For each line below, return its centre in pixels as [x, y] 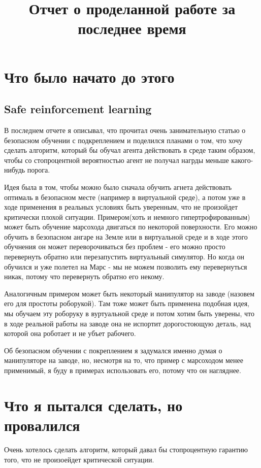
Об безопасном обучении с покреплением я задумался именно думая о [113, 350]
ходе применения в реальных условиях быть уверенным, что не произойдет [121, 207]
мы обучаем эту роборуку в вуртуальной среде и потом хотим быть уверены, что [129, 313]
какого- [242, 160]
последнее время [132, 28]
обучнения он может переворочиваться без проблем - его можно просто [115, 246]
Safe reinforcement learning [78, 109]
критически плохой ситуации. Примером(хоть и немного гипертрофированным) [127, 216]
